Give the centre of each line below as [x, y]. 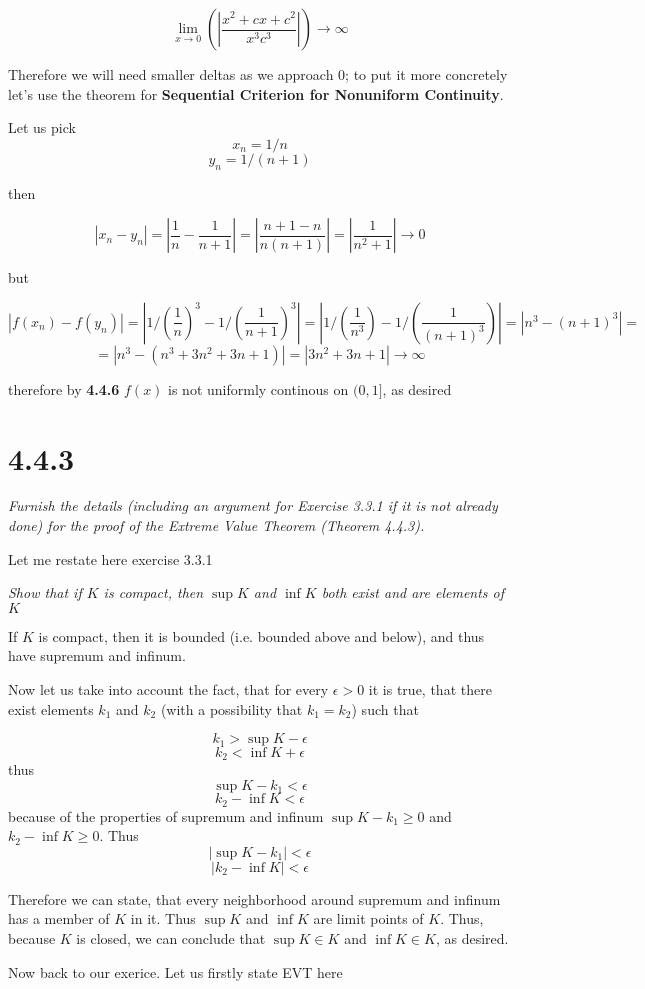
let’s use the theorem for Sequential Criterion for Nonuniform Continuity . [256, 93]
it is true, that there [430, 689]
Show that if [45, 592]
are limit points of [368, 918]
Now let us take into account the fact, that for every [168, 689]
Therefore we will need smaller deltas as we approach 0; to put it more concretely [258, 74]
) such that [385, 708]
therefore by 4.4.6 [64, 388]
